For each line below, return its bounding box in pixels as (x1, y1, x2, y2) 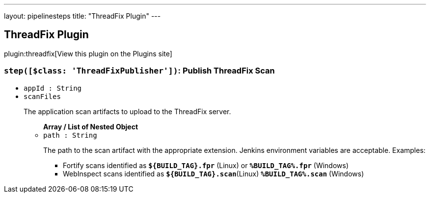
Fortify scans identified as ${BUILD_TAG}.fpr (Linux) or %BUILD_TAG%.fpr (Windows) (63, 161, 349, 170)
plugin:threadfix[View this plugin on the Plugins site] (4, 49, 172, 58)
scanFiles (24, 92, 61, 100)
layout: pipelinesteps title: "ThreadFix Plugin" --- (4, 12, 161, 20)
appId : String (24, 84, 82, 92)
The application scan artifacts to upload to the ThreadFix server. (24, 107, 231, 116)
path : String (43, 131, 97, 139)
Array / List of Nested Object (43, 122, 138, 131)
